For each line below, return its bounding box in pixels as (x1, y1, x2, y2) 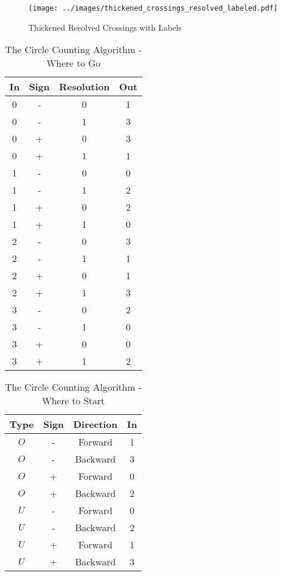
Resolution (58, 80, 110, 94)
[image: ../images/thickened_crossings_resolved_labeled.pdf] (28, 4, 278, 12)
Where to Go (46, 56, 101, 70)
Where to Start (41, 394, 105, 408)
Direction (73, 417, 118, 431)
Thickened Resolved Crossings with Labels (28, 21, 182, 33)
